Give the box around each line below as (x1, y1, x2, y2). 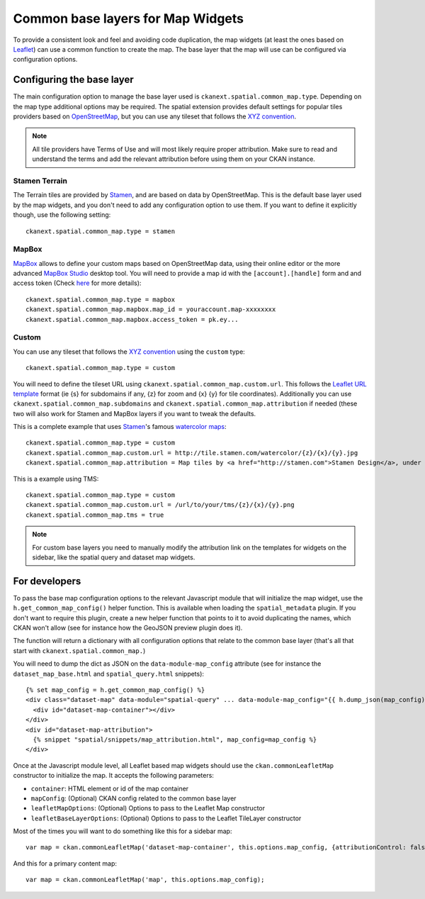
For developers (13, 575, 81, 587)
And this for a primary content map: (13, 859, 117, 868)
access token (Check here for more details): (13, 279, 142, 287)
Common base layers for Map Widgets (13, 11, 244, 26)
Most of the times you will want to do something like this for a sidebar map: (13, 827, 232, 836)
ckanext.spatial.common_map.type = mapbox (25, 295, 176, 303)
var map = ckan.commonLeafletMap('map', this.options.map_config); (25, 876, 265, 884)
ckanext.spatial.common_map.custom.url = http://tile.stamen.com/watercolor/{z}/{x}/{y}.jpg (25, 449, 358, 457)
